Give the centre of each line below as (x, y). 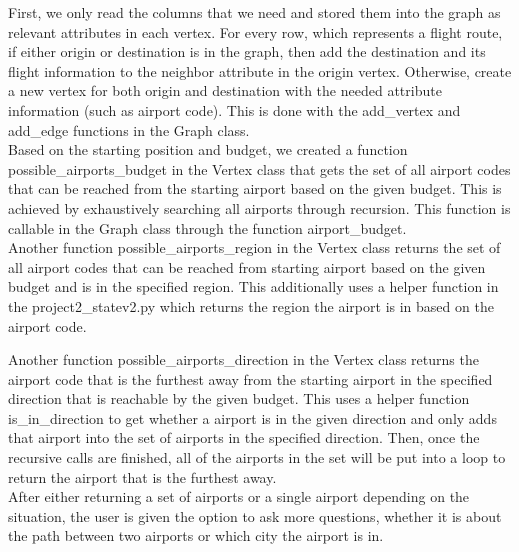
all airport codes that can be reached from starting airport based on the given (247, 266)
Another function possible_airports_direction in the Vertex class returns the (243, 359)
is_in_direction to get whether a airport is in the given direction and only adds (252, 417)
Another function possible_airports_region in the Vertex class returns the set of (254, 247)
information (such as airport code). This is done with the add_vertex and (234, 109)
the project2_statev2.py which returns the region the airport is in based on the (251, 305)
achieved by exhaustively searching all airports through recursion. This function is (259, 207)
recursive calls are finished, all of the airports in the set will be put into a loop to (257, 457)
